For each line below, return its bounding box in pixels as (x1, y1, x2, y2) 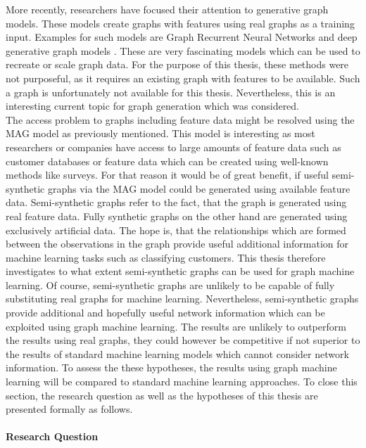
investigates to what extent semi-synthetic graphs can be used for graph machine (6, 264, 355, 279)
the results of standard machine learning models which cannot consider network (6, 346, 349, 361)
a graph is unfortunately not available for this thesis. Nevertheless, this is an (6, 84, 336, 99)
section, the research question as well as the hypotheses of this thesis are (6, 388, 318, 402)
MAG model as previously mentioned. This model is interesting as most (6, 126, 315, 141)
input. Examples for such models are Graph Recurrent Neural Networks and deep (6, 30, 358, 44)
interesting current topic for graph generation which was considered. (6, 98, 300, 113)
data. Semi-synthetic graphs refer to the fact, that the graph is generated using (6, 195, 347, 210)
